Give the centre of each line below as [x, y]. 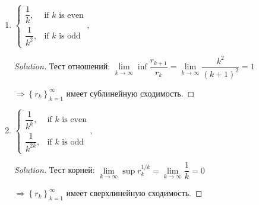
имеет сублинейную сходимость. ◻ [130, 93]
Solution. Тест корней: [54, 170]
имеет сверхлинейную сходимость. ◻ [134, 193]
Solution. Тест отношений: [62, 66]
